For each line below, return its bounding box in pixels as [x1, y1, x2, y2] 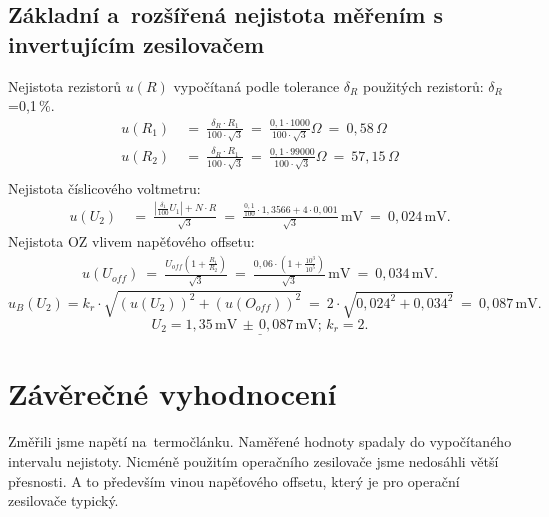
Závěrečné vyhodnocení [8, 373, 337, 414]
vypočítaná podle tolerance [173, 75, 340, 96]
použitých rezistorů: [362, 75, 484, 96]
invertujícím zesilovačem [8, 28, 265, 59]
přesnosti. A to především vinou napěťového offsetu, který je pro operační [8, 470, 460, 491]
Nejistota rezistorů [8, 75, 122, 96]
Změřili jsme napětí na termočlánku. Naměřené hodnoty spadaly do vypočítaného [8, 431, 512, 452]
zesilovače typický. [8, 490, 119, 511]
